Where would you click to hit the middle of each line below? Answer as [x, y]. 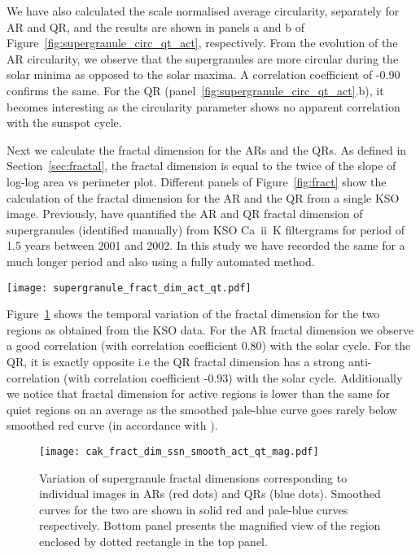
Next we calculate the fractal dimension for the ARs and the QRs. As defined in [207, 149]
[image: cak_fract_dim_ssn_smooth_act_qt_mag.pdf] [179, 451]
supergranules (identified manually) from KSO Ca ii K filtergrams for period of [206, 229]
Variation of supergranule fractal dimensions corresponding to [193, 477]
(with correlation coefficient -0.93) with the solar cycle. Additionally [233, 377]
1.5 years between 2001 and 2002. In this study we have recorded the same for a [206, 245]
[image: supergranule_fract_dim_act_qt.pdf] [129, 288]
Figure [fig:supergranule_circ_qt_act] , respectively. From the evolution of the [202, 43]
